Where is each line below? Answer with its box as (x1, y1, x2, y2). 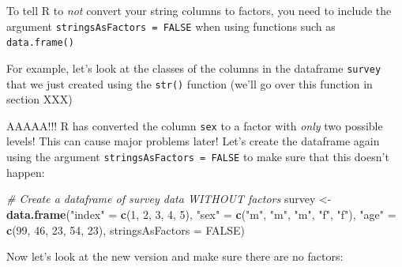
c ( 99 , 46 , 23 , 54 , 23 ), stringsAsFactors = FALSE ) (6, 221, 246, 238)
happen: (6, 164, 45, 180)
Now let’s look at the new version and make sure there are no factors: (6, 248, 344, 265)
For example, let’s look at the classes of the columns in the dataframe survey (6, 59, 381, 76)
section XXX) (6, 91, 73, 107)
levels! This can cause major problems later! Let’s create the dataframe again (6, 133, 380, 149)
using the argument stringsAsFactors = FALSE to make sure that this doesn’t (6, 149, 389, 165)
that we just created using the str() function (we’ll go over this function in (6, 75, 373, 92)
